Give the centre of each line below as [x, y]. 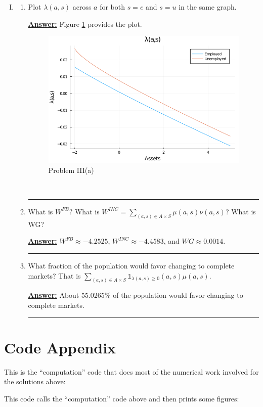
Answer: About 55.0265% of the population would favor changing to [136, 295]
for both [112, 7]
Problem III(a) [71, 170]
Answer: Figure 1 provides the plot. [85, 24]
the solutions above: [35, 381]
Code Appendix [60, 347]
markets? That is [54, 275]
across [82, 7]
